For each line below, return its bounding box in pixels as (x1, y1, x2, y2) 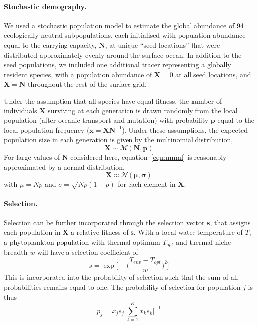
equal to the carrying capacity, (4, 39, 97, 50)
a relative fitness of (71, 227, 129, 237)
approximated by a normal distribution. (4, 161, 125, 172)
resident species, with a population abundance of (4, 69, 152, 79)
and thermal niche (176, 236, 231, 247)
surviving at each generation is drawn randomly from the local (48, 105, 238, 115)
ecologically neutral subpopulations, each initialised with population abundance (4, 30, 246, 40)
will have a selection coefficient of (37, 247, 138, 257)
